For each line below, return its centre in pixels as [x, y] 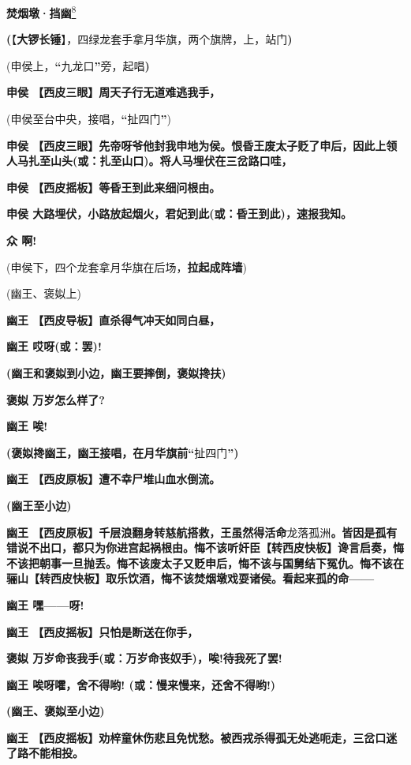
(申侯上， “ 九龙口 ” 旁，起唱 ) [78, 65]
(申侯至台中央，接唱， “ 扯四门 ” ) [89, 119]
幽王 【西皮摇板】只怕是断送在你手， [103, 631]
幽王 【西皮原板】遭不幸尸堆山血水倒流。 [114, 479]
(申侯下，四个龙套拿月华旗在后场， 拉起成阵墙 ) [127, 266]
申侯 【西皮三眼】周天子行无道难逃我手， [114, 92]
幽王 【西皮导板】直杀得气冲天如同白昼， [114, 319]
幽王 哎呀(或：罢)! [54, 346]
